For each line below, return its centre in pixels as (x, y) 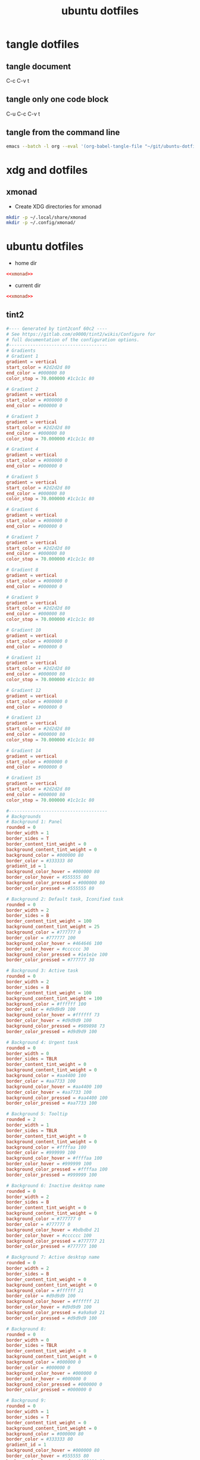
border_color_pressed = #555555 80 (50, 888)
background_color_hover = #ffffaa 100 (54, 1158)
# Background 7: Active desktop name (53, 1258)
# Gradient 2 (22, 389)
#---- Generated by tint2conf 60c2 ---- (57, 329)
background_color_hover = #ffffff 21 (53, 1302)
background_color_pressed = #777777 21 (56, 1241)
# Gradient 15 (24, 778)
